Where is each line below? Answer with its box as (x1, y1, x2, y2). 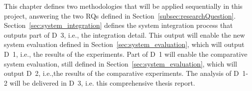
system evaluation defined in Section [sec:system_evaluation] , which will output (4, 39, 245, 49)
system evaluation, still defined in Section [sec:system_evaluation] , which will (4, 58, 237, 68)
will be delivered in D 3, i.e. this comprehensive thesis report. (9, 77, 195, 88)
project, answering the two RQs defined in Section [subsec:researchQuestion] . (4, 10, 236, 21)
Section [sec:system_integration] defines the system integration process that (4, 20, 233, 30)
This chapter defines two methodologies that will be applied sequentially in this (4, 1, 243, 11)
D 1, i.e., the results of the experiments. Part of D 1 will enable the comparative (4, 48, 248, 59)
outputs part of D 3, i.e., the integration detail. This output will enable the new (4, 29, 245, 40)
